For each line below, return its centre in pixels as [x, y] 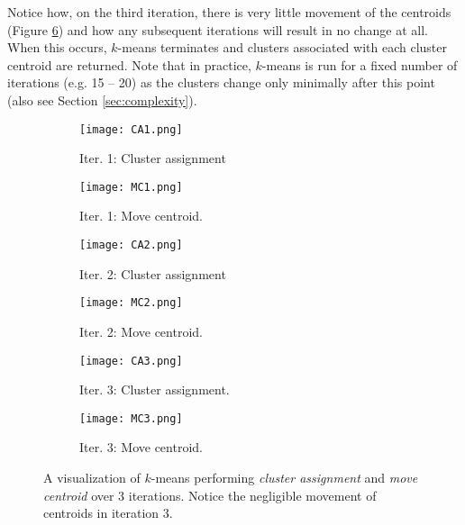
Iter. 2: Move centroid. [141, 331]
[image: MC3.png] [131, 418]
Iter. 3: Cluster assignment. [155, 389]
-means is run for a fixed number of [360, 64]
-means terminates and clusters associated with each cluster [282, 47]
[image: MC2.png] [131, 303]
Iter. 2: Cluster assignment [153, 273]
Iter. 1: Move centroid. [141, 216]
